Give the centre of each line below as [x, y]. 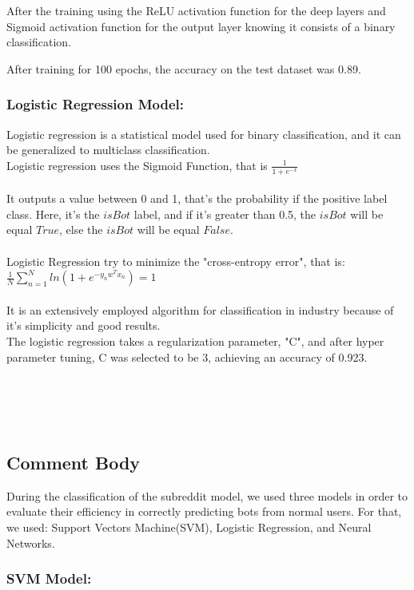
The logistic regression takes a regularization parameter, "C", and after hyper [195, 341]
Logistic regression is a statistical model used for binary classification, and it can [204, 134]
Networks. [31, 542]
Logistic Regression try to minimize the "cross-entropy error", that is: [176, 261]
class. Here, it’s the [53, 214]
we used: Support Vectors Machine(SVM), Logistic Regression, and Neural [189, 527]
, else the [81, 230]
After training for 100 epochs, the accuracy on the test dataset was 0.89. [184, 68]
